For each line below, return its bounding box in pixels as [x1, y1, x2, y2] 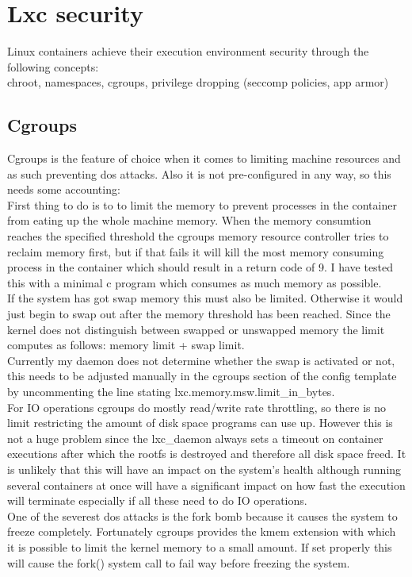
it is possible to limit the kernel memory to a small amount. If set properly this [7, 538, 392, 555]
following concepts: [7, 58, 99, 75]
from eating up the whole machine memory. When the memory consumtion [7, 212, 372, 229]
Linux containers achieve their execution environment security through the [7, 43, 369, 60]
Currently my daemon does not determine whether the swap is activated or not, [7, 352, 395, 368]
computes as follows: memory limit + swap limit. [7, 337, 245, 353]
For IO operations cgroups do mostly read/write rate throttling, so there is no [7, 398, 387, 415]
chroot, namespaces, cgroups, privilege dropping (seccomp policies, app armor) [7, 74, 389, 90]
